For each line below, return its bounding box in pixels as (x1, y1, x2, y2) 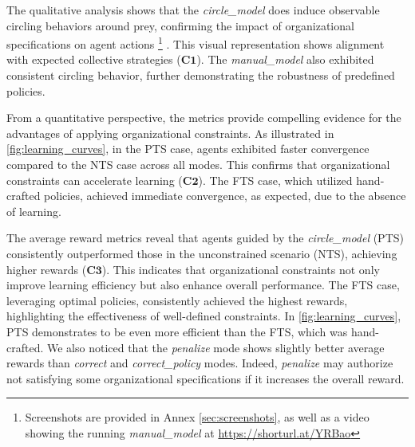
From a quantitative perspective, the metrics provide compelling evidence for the (6, 109, 401, 126)
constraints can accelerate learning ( (6, 171, 183, 188)
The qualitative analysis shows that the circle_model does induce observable (6, 2, 380, 18)
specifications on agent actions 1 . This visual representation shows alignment (6, 33, 385, 52)
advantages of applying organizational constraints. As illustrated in (6, 124, 334, 141)
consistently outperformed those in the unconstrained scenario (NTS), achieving (6, 245, 397, 261)
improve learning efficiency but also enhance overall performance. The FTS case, (6, 276, 400, 293)
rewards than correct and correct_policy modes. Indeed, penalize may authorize (6, 355, 393, 371)
